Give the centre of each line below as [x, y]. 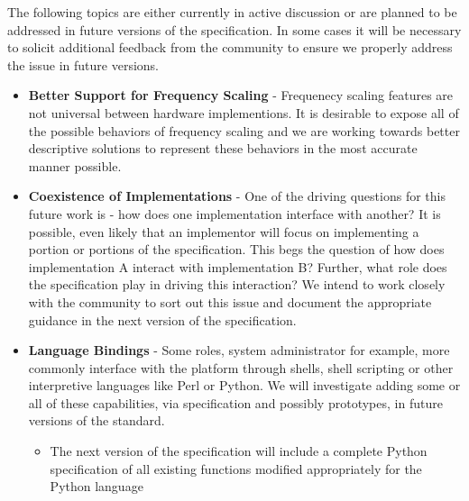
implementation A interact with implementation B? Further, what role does [238, 266]
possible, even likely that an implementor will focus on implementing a [224, 231]
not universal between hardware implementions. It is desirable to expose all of [244, 112]
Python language [97, 486]
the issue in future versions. [83, 64]
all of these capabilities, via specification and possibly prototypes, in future [235, 402]
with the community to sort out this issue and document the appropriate [230, 301]
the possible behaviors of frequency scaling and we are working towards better [244, 130]
